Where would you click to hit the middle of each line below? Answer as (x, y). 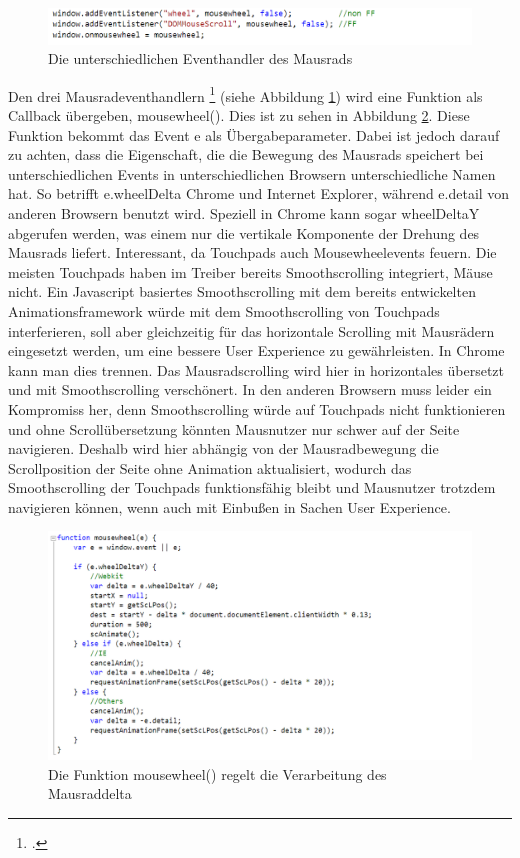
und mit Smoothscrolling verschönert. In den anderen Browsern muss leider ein (250, 389)
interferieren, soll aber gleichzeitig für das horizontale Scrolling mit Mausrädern (251, 330)
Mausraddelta (90, 793)
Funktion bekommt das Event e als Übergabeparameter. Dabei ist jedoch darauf (254, 134)
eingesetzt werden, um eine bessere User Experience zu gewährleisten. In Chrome (256, 350)
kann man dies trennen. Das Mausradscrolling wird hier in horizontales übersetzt (256, 369)
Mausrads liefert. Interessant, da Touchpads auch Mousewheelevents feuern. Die (252, 252)
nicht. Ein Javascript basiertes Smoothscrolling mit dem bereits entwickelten (242, 291)
